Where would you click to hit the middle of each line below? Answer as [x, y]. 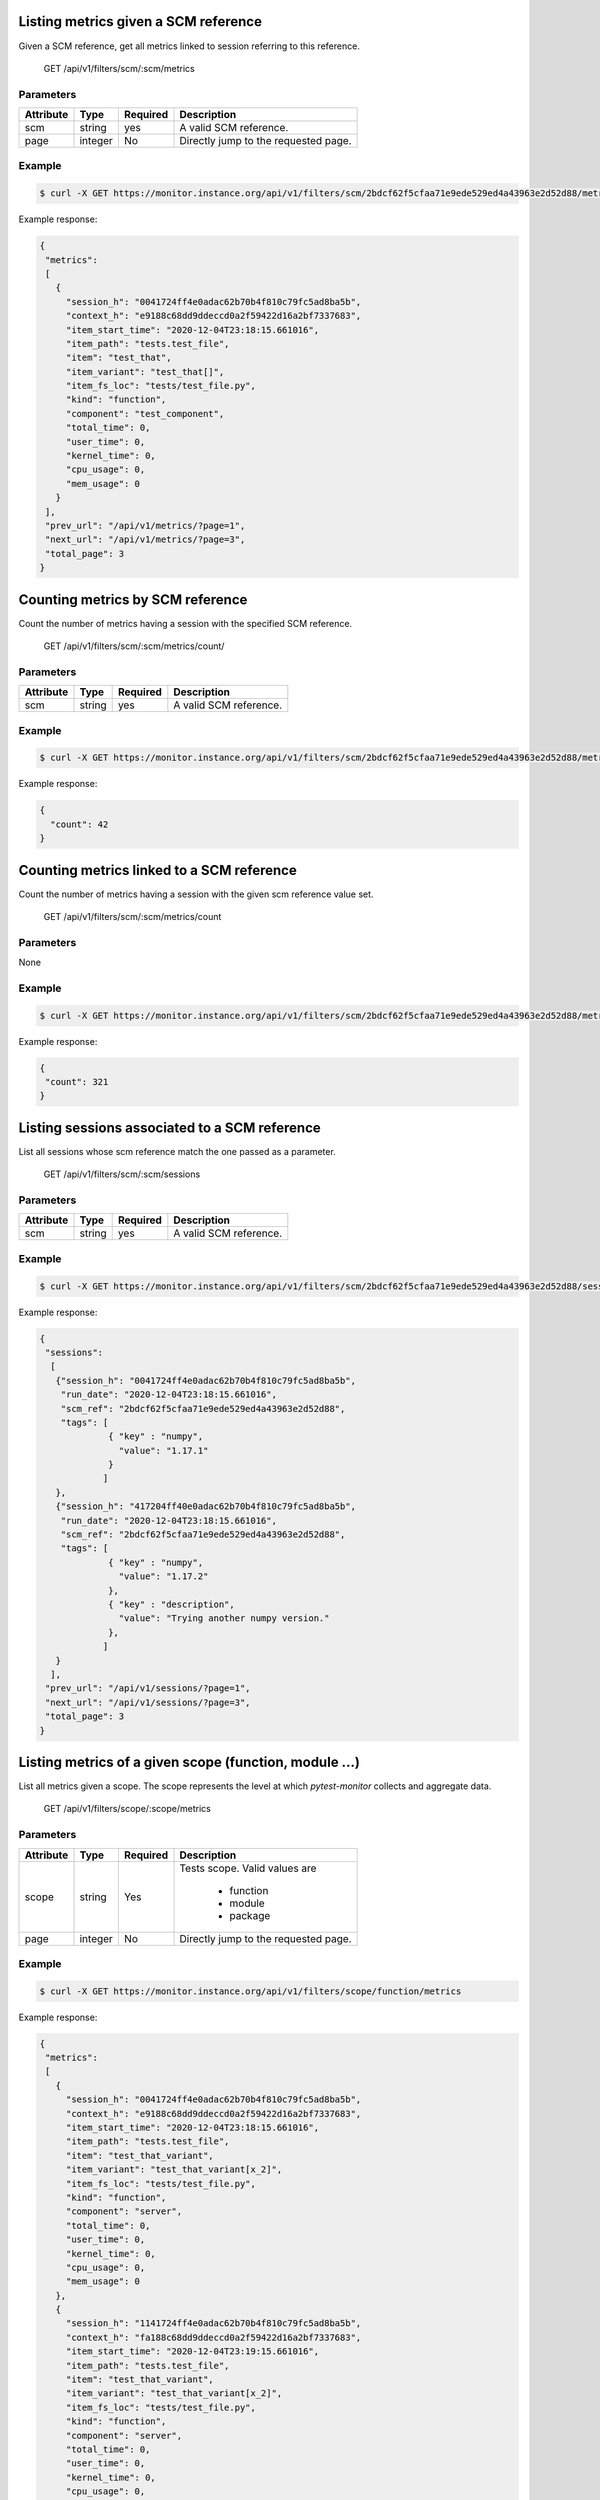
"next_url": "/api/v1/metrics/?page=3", [145, 539]
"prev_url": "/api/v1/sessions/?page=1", [148, 1688]
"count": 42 [79, 824]
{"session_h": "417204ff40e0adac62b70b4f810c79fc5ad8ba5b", [206, 1506]
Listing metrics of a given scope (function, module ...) [189, 1761]
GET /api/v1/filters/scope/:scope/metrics [127, 1809]
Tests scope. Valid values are [248, 1868]
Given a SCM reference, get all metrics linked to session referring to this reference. [189, 46]
